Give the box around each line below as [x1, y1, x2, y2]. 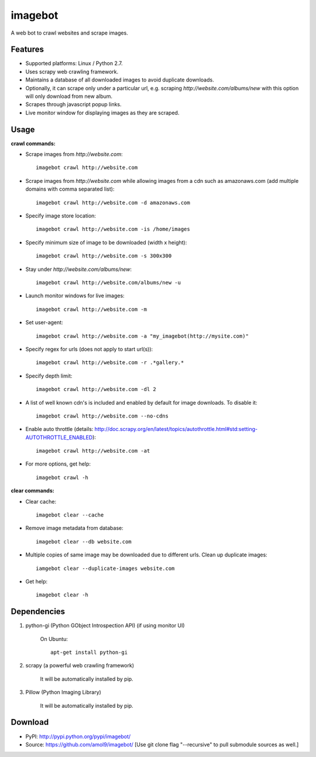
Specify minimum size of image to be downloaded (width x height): [25, 239, 187, 246]
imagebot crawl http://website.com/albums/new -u [36, 279, 181, 286]
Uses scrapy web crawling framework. [25, 68, 119, 75]
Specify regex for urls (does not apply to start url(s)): [25, 345, 153, 352]
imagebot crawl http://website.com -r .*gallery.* [36, 359, 184, 366]
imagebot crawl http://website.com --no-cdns [36, 412, 169, 419]
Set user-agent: [25, 319, 64, 326]
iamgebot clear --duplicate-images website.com [36, 565, 175, 572]
